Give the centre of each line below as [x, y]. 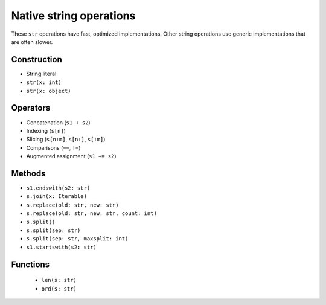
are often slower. [32, 42]
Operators [31, 108]
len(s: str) [59, 280]
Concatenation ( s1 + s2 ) [58, 122]
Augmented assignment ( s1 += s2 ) [72, 156]
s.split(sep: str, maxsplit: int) [77, 239]
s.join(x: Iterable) [57, 197]
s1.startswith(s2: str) [61, 247]
